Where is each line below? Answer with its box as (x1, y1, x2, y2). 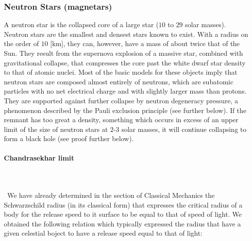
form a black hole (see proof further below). (4, 133, 134, 144)
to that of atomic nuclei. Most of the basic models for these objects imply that (4, 67, 237, 77)
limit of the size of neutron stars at (4, 124, 108, 134)
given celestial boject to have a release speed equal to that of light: (4, 228, 202, 238)
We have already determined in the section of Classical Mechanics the (7, 190, 215, 200)
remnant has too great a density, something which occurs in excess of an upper (4, 114, 238, 125)
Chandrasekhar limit (4, 152, 74, 162)
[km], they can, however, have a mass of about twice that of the (50, 38, 240, 48)
